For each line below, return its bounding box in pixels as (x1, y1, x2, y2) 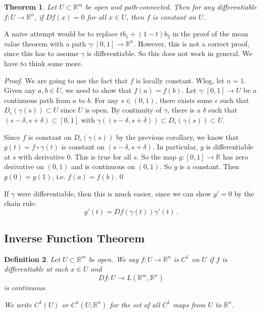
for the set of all (110, 299, 160, 309)
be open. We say (88, 253, 138, 264)
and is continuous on (71, 161, 135, 172)
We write (4, 299, 32, 309)
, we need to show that (61, 85, 132, 95)
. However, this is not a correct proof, (133, 38, 249, 48)
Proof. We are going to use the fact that (4, 75, 128, 85)
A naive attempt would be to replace (4, 28, 118, 39)
